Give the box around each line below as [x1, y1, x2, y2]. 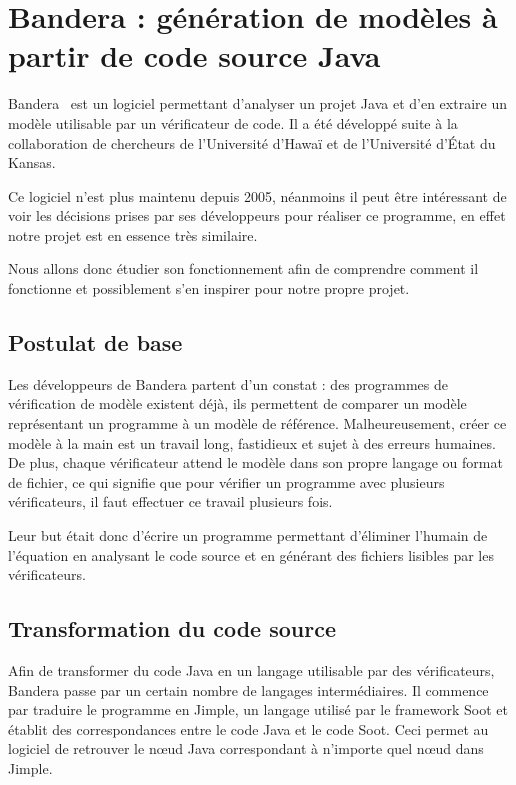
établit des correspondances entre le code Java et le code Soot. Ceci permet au [8, 718, 489, 739]
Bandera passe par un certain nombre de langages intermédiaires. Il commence [8, 679, 489, 700]
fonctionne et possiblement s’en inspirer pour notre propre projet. [8, 278, 410, 299]
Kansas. [8, 152, 56, 173]
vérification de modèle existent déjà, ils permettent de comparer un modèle [8, 393, 467, 414]
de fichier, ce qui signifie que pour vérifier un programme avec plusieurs [8, 471, 445, 492]
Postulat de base [8, 327, 183, 358]
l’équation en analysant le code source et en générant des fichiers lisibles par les [8, 544, 494, 565]
